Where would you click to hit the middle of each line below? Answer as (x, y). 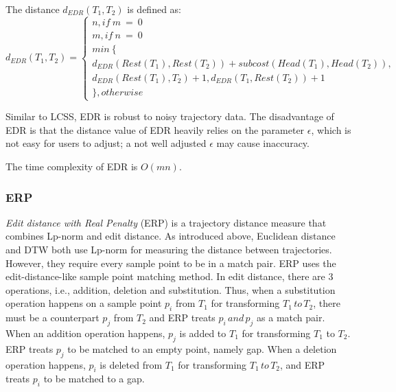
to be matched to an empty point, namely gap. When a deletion (202, 348)
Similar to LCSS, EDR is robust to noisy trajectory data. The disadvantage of (170, 116)
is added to (203, 333)
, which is (331, 129)
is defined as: (154, 9)
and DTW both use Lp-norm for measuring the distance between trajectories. (169, 250)
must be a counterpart (53, 318)
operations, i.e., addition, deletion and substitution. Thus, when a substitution (171, 289)
